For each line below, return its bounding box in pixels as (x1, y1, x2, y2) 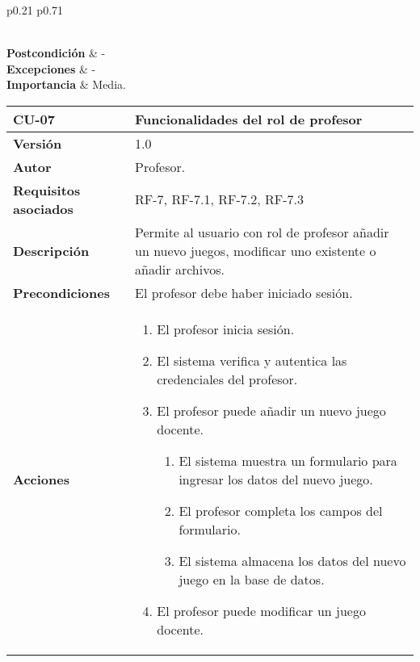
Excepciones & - (6, 60, 96, 77)
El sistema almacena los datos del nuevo (178, 551, 406, 570)
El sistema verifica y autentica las (157, 350, 347, 370)
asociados (13, 199, 73, 218)
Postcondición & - (6, 44, 106, 61)
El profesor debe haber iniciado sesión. (135, 283, 353, 302)
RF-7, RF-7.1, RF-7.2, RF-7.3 (135, 190, 304, 209)
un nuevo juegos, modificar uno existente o (135, 241, 376, 260)
